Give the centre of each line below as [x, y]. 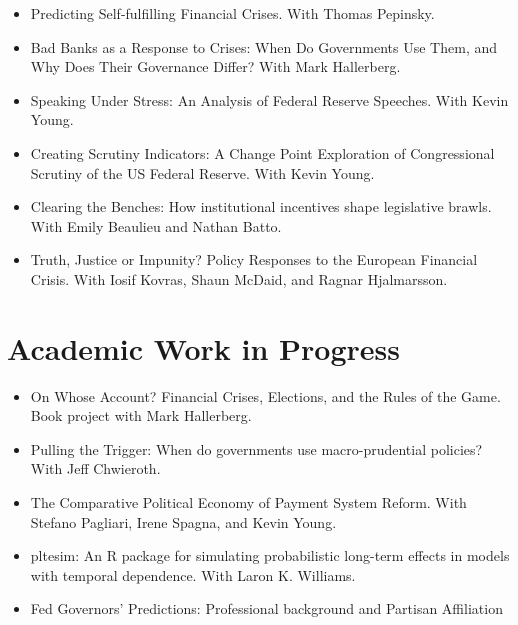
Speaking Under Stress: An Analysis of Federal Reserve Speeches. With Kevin [269, 99]
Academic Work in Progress [204, 347]
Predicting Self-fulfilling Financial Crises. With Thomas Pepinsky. [232, 13]
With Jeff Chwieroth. [95, 468]
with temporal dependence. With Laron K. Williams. [193, 574]
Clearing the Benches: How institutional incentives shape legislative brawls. [261, 206]
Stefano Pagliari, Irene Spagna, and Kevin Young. [183, 521]
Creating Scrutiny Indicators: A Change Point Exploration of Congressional [262, 152]
